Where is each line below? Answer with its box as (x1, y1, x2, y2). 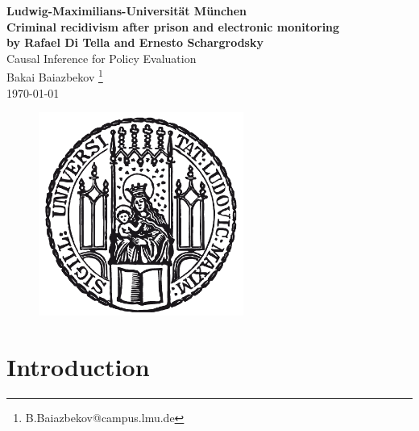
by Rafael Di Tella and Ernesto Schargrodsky (6, 34, 263, 51)
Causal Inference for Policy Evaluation (6, 49, 197, 66)
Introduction (6, 349, 150, 383)
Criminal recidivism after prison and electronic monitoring (6, 18, 340, 35)
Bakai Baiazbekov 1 (6, 66, 103, 86)
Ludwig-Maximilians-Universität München (6, 2, 247, 19)
